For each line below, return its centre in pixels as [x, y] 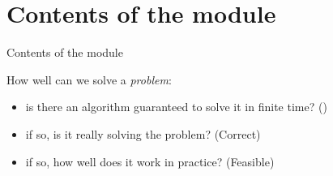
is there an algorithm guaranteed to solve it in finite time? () [176, 107]
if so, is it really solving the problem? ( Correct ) [143, 133]
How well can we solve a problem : [89, 79]
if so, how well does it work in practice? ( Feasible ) [150, 161]
